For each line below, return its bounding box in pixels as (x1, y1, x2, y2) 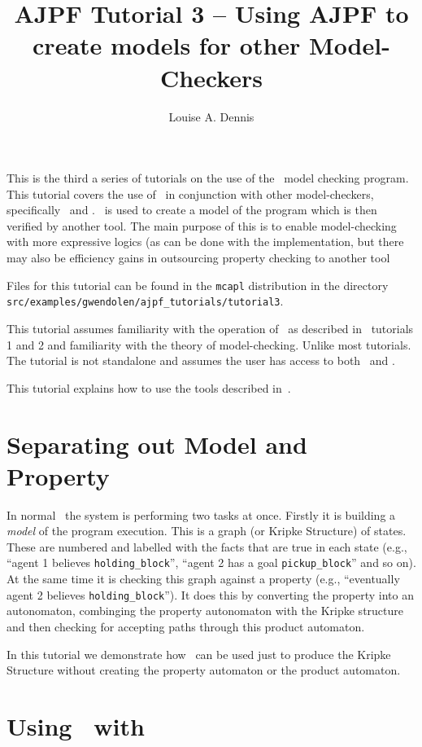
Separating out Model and (7, 427, 307, 460)
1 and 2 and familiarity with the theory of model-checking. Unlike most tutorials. (7, 336, 411, 353)
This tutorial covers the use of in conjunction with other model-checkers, (7, 185, 374, 202)
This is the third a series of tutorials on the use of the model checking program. (7, 169, 409, 187)
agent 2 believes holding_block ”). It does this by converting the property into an (7, 586, 414, 603)
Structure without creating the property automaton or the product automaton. (7, 661, 401, 679)
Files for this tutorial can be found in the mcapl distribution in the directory (7, 276, 389, 293)
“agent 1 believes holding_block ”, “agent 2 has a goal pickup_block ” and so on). (7, 554, 416, 571)
